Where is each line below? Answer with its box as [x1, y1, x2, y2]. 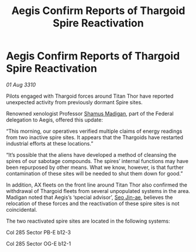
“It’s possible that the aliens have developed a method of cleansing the [6, 151, 177, 158]
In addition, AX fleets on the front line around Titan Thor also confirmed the [6, 181, 187, 188]
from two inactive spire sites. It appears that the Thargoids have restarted [6, 133, 183, 141]
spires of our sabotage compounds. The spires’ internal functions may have [6, 157, 189, 164]
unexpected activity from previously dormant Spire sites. [6, 98, 143, 106]
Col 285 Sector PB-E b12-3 [6, 229, 71, 236]
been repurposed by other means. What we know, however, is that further [6, 164, 184, 171]
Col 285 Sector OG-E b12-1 [6, 240, 71, 247]
